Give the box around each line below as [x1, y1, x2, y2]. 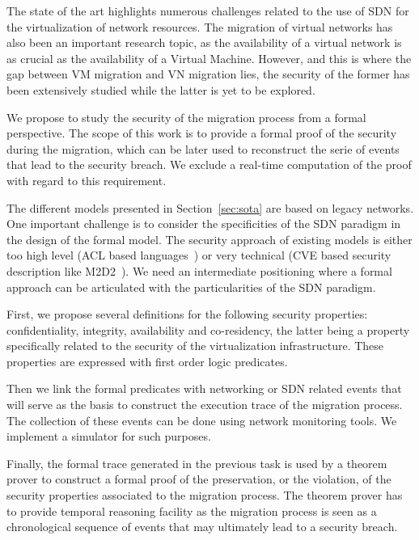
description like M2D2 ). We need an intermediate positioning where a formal [6, 262, 392, 279]
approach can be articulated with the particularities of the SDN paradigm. [6, 278, 376, 295]
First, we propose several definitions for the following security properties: [6, 306, 368, 323]
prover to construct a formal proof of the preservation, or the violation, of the [6, 470, 391, 487]
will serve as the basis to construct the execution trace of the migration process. [6, 396, 403, 413]
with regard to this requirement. [6, 171, 167, 188]
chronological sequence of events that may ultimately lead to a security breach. [6, 518, 398, 535]
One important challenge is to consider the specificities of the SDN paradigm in [6, 215, 401, 232]
